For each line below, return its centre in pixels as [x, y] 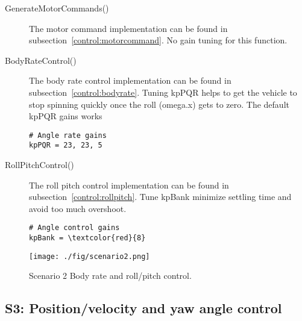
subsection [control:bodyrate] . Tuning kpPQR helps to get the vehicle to [163, 92]
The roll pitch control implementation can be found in [129, 185]
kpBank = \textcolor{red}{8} [87, 238]
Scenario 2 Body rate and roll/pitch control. [110, 276]
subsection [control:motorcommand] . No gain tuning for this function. [158, 40]
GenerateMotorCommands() [57, 8]
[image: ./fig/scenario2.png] [90, 256]
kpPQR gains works [66, 116]
